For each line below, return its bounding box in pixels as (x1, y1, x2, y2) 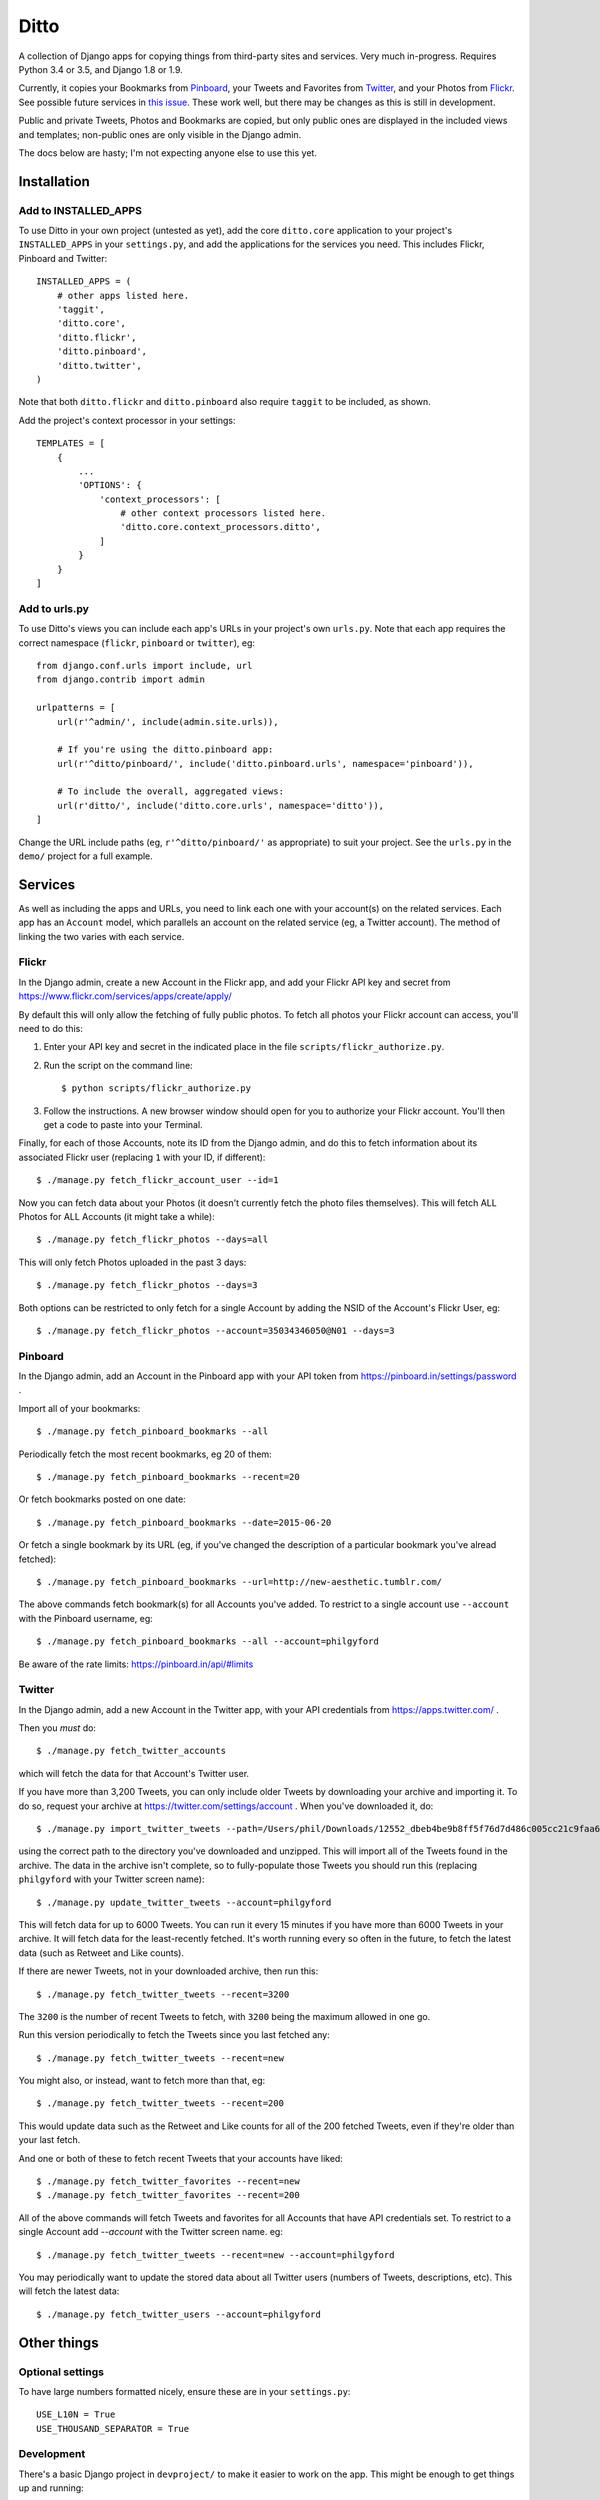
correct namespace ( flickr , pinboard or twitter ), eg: (18, 636, 255, 649)
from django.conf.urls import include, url (36, 660, 253, 671)
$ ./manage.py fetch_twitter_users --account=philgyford (36, 2308, 322, 2320)
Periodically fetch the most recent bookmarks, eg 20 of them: (18, 1448, 272, 1460)
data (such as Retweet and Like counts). (18, 1946, 185, 1959)
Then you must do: (18, 1722, 97, 1734)
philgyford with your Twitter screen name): (18, 1873, 205, 1885)
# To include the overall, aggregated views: (56, 786, 285, 797)
